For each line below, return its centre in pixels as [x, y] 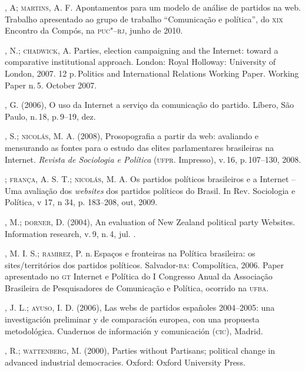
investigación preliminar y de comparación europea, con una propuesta [132, 319]
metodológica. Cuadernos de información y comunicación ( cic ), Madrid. [134, 330]
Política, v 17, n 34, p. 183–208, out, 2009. [81, 202]
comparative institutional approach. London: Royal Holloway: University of [140, 62]
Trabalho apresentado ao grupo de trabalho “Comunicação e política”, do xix [144, 19]
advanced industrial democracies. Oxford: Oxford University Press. [125, 362]
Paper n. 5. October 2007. [51, 85]
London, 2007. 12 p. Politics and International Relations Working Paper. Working [152, 73]
